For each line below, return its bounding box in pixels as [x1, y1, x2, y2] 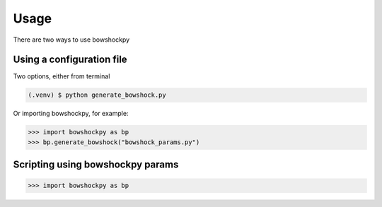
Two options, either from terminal [13, 72, 110, 81]
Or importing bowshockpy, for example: [13, 110, 129, 118]
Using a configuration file [13, 54, 127, 66]
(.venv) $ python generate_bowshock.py [28, 91, 166, 99]
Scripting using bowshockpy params [13, 159, 179, 171]
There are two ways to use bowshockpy [13, 35, 130, 44]
